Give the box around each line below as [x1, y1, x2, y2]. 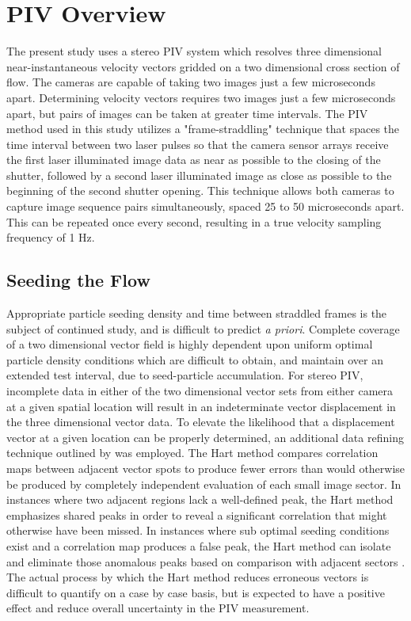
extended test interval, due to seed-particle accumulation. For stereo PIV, [6, 367, 363, 383]
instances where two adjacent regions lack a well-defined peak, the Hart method [6, 491, 394, 508]
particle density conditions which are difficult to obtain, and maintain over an [6, 351, 383, 368]
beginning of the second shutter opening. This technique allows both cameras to [6, 182, 394, 199]
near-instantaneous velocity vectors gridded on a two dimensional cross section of [6, 58, 400, 74]
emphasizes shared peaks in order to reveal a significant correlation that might [6, 506, 387, 523]
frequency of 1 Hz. [6, 229, 95, 246]
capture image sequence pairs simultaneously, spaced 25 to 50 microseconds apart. [6, 198, 405, 215]
